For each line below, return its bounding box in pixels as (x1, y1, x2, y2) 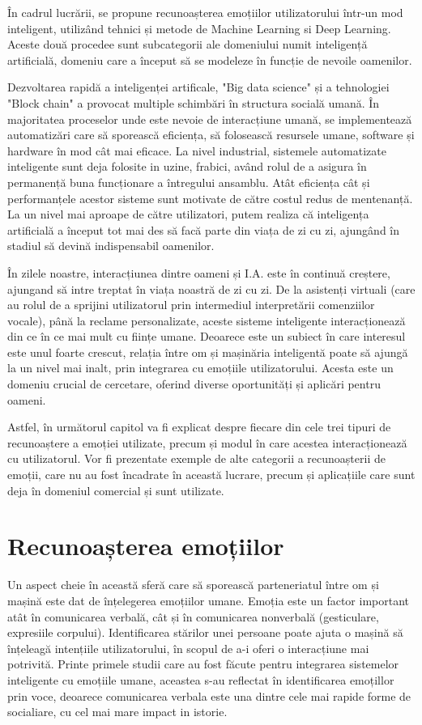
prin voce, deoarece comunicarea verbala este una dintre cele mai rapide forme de (7, 687, 411, 704)
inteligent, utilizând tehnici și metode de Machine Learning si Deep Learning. (7, 19, 391, 36)
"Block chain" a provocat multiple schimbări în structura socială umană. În (7, 94, 380, 111)
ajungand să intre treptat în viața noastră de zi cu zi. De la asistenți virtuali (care (7, 280, 416, 297)
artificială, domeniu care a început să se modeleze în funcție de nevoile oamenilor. (7, 51, 412, 68)
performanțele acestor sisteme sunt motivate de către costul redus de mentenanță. (7, 189, 413, 206)
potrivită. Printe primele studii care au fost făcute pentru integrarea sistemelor (7, 655, 399, 672)
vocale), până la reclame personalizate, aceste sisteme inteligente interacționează (7, 312, 406, 329)
